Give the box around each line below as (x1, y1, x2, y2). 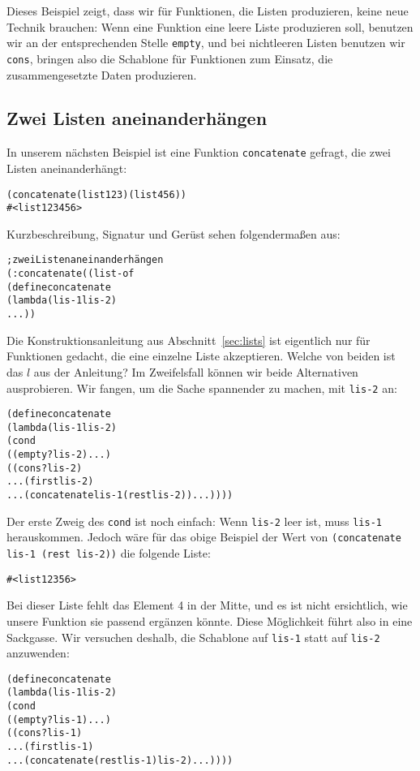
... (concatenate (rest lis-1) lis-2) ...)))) (6, 754, 234, 766)
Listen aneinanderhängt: (6, 159, 127, 176)
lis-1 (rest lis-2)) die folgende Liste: (6, 545, 211, 562)
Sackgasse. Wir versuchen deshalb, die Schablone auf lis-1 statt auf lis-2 (6, 628, 380, 645)
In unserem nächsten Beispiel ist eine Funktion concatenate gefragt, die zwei (6, 144, 391, 161)
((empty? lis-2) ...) (6, 449, 111, 461)
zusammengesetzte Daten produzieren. (6, 66, 197, 83)
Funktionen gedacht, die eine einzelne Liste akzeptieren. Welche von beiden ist (6, 347, 396, 364)
